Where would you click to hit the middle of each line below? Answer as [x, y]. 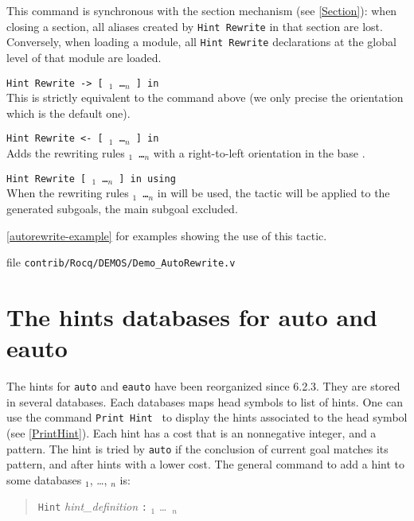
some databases [44, 479]
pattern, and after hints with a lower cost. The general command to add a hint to [206, 464]
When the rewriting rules [68, 193]
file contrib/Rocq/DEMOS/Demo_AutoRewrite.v [121, 262]
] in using [147, 179]
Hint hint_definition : [92, 506]
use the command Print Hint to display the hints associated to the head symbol [207, 417]
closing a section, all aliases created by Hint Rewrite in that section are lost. [195, 26]
